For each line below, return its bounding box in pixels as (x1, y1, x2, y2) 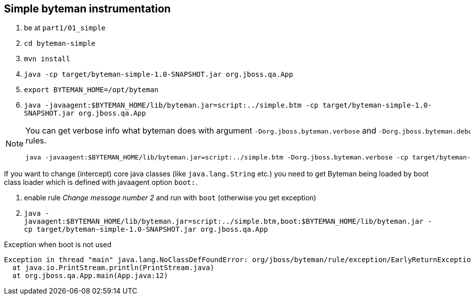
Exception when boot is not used (4, 240, 112, 249)
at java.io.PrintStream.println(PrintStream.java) (12, 264, 215, 272)
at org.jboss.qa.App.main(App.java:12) (12, 272, 168, 280)
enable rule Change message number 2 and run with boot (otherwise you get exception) (24, 193, 316, 202)
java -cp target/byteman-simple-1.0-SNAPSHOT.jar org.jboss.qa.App (24, 70, 293, 79)
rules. (25, 136, 46, 146)
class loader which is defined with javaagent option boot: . (4, 178, 198, 187)
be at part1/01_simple (24, 23, 106, 32)
